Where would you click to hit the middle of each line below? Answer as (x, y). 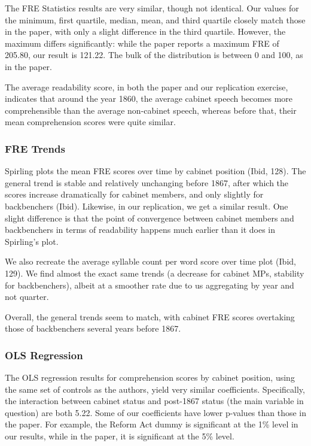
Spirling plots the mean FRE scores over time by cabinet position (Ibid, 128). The (155, 171)
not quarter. (27, 297)
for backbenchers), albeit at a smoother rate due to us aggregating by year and (150, 285)
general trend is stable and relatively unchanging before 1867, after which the (147, 182)
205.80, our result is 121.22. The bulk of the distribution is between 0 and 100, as (154, 55)
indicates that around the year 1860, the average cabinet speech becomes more (149, 98)
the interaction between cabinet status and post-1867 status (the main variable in (154, 401)
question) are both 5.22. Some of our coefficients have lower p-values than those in (155, 412)
